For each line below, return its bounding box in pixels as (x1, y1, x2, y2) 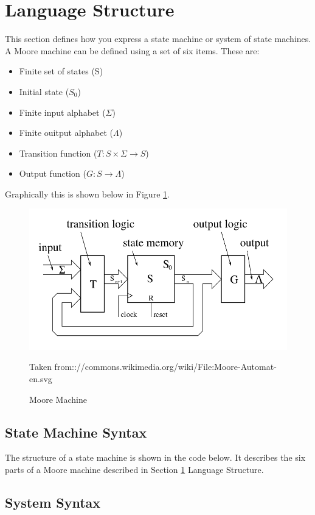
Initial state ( (19, 85, 69, 98)
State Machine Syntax (5, 422, 147, 441)
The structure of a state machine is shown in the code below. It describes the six (5, 451, 306, 464)
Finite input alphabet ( (19, 105, 106, 118)
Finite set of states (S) (19, 65, 103, 77)
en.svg (29, 372, 52, 385)
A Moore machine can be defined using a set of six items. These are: (5, 44, 260, 57)
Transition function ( (19, 146, 97, 159)
